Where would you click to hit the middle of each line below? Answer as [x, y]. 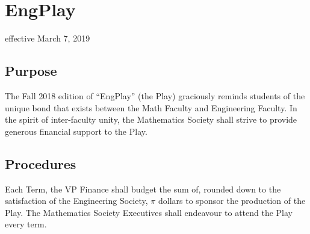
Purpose [31, 71]
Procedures [41, 163]
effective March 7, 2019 [48, 38]
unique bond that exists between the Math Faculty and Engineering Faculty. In [151, 107]
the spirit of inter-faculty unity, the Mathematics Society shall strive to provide [151, 119]
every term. [26, 224]
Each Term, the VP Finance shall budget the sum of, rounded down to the [143, 189]
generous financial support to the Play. [76, 131]
